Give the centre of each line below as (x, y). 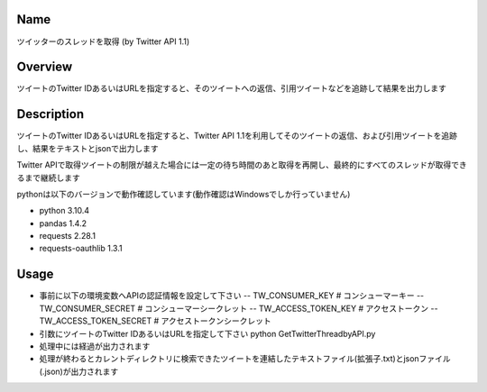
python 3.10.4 (64, 211)
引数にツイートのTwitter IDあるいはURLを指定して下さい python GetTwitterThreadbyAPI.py (207, 333)
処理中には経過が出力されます (95, 346)
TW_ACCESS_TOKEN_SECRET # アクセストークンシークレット (156, 321)
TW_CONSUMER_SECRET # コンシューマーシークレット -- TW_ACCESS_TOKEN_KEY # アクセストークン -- (239, 308)
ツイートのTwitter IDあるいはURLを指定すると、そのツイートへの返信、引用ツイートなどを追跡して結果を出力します (231, 88)
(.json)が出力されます (79, 371)
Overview (45, 67)
